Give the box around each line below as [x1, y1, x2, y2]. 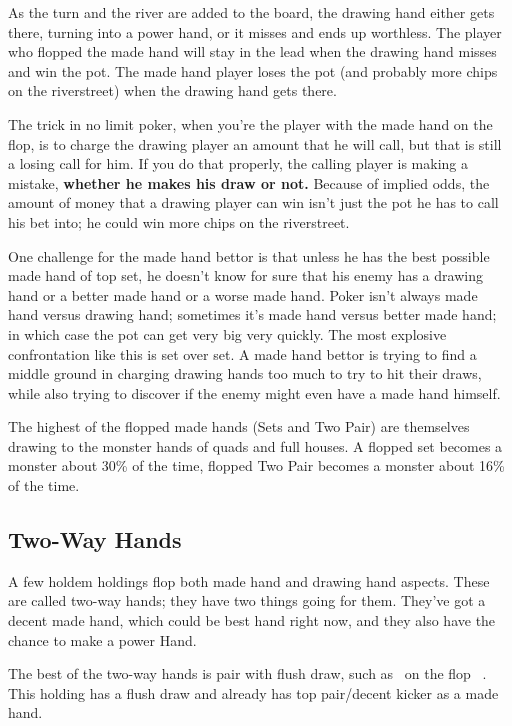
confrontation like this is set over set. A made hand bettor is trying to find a [8, 343, 477, 364]
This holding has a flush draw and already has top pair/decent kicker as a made [8, 682, 499, 703]
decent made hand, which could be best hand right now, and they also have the [8, 610, 496, 631]
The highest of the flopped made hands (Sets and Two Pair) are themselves [8, 416, 470, 437]
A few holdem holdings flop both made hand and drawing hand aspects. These [8, 570, 490, 591]
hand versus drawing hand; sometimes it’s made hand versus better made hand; [8, 304, 497, 325]
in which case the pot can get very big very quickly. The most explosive [8, 323, 447, 344]
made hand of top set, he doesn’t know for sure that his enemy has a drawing [8, 265, 483, 286]
